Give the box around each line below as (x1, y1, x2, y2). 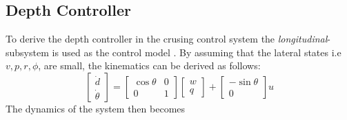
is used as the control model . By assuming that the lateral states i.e (52, 45, 341, 59)
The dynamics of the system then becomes (6, 101, 186, 115)
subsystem (6, 45, 49, 59)
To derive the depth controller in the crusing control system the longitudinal (6, 32, 328, 46)
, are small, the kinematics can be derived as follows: (38, 58, 261, 73)
